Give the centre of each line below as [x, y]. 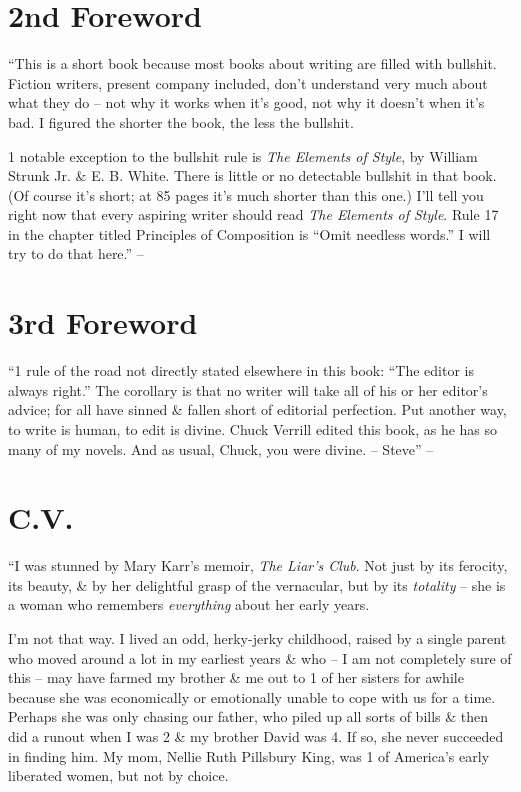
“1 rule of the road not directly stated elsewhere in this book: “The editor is [241, 370]
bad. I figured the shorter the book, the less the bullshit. [181, 121]
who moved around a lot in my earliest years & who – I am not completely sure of [260, 657]
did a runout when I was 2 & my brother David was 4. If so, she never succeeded [256, 736]
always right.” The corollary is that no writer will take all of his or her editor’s [248, 389]
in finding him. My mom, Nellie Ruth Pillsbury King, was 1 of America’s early [249, 755]
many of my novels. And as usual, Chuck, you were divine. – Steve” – [221, 448]
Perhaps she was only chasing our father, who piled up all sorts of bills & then [248, 716]
